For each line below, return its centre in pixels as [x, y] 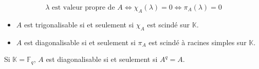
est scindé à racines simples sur [198, 42]
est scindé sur [169, 24]
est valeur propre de [83, 8]
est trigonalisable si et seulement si [79, 24]
